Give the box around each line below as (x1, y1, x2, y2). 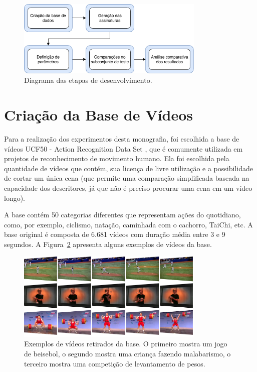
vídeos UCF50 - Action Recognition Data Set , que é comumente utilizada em (4, 143, 243, 154)
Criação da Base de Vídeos (4, 104, 193, 125)
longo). (4, 192, 26, 203)
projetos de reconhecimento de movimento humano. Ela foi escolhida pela (4, 153, 229, 164)
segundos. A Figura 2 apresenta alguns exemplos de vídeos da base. (4, 238, 212, 249)
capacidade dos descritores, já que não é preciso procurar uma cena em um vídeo (4, 183, 252, 193)
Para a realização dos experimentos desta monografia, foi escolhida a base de (4, 134, 239, 144)
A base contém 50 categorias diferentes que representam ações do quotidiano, (4, 209, 241, 220)
